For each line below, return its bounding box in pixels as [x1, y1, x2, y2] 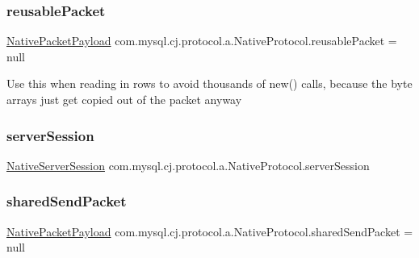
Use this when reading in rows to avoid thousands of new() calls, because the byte [6, 75, 413, 92]
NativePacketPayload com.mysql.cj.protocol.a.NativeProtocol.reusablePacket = [6, 32, 397, 49]
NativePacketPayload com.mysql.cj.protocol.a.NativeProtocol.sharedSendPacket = [6, 223, 413, 239]
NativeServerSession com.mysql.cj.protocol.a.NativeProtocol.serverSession [6, 156, 370, 173]
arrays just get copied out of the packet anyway [6, 91, 242, 107]
